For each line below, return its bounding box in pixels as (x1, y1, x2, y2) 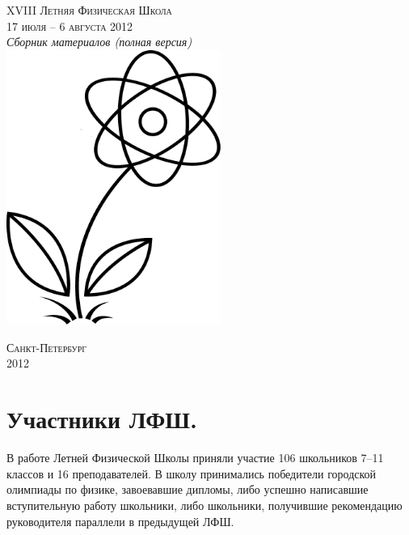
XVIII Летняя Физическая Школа (6, 2, 172, 18)
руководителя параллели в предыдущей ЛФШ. (6, 512, 234, 529)
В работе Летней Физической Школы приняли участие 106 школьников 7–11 (6, 449, 384, 466)
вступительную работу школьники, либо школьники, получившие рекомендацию (6, 496, 403, 513)
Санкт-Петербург (6, 338, 87, 355)
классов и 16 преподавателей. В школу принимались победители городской (6, 465, 377, 482)
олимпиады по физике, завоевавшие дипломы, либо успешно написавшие (6, 481, 369, 498)
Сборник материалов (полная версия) (6, 33, 192, 50)
